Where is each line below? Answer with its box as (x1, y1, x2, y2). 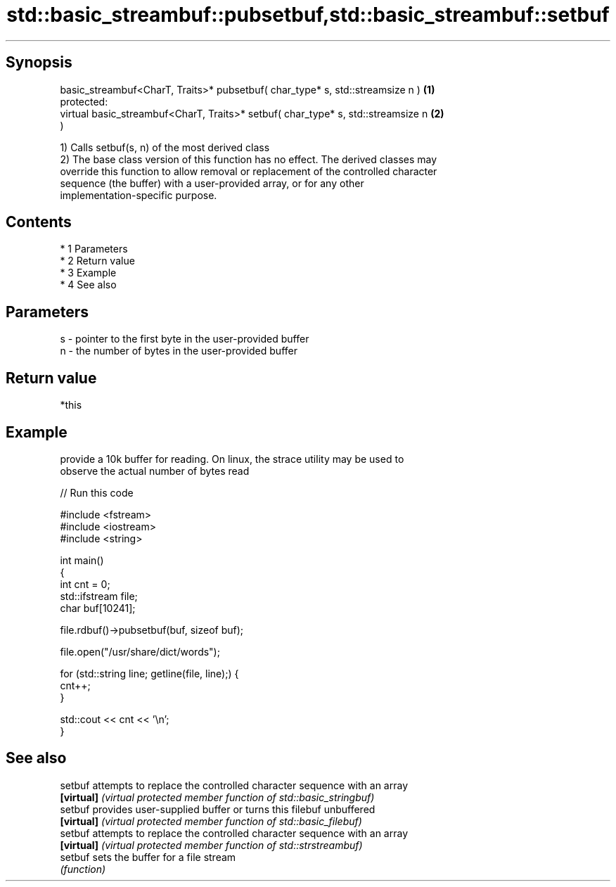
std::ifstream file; (60, 589, 138, 602)
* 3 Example (60, 267, 117, 279)
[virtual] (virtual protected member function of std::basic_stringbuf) (60, 791, 375, 803)
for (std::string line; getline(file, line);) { (60, 667, 239, 679)
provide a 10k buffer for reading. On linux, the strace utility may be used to (60, 452, 404, 465)
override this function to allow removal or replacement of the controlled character (60, 165, 437, 177)
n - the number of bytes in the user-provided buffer (60, 345, 297, 357)
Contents (6, 213, 72, 231)
